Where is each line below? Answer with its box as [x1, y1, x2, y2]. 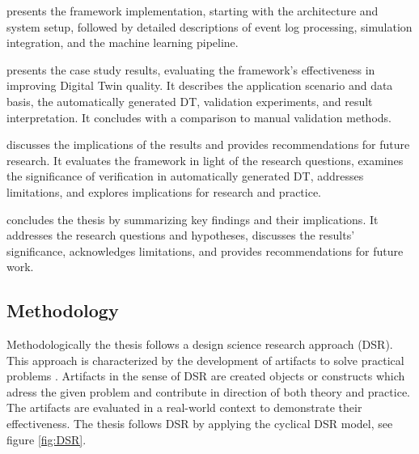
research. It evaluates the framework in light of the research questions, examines [6, 151, 404, 168]
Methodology [6, 298, 119, 323]
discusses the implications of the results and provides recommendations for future [6, 136, 410, 153]
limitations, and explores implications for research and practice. [6, 183, 322, 200]
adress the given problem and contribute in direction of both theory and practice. [6, 383, 410, 400]
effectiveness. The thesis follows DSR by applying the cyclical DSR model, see [6, 415, 393, 432]
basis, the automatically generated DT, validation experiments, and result [6, 92, 373, 109]
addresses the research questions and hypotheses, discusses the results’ [6, 227, 355, 244]
